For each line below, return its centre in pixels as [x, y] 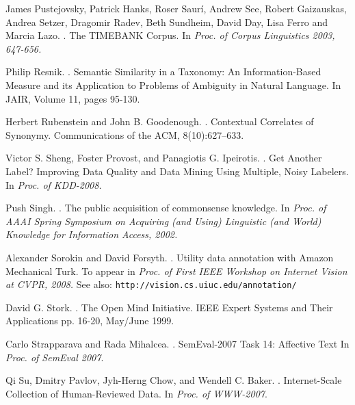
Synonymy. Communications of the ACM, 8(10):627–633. [125, 134]
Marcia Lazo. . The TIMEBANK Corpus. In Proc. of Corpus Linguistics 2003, [170, 35]
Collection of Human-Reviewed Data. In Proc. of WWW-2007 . [136, 393]
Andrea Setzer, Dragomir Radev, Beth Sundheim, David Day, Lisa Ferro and [167, 22]
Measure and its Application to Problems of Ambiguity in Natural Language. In [173, 84]
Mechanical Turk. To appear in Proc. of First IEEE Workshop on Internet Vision [176, 271]
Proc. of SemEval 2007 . [55, 357]
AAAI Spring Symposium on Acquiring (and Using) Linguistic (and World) [163, 221]
